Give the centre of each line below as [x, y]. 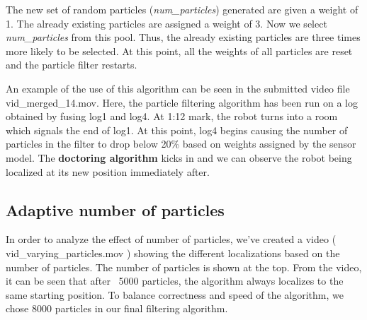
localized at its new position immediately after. [108, 171]
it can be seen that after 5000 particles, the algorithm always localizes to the [175, 281]
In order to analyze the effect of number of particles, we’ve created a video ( [171, 239]
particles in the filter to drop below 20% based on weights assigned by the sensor [181, 144]
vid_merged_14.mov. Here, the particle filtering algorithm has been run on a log [182, 102]
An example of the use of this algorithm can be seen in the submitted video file [178, 88]
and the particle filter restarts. [72, 65]
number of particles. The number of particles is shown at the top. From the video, [184, 267]
